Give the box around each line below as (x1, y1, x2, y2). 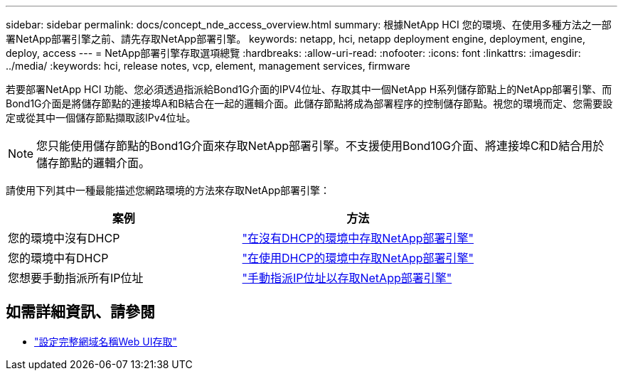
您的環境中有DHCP (8, 251, 109, 265)
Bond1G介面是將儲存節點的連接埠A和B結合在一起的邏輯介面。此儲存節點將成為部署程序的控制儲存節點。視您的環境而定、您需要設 (6, 97, 613, 109)
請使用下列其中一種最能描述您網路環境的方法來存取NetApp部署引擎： (6, 184, 331, 196)
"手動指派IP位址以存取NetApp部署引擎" (242, 271, 452, 285)
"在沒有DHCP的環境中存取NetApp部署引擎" (242, 231, 474, 245)
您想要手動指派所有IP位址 (8, 271, 144, 285)
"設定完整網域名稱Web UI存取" (34, 335, 177, 348)
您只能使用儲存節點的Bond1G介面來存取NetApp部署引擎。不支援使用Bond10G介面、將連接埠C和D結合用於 (36, 139, 605, 153)
